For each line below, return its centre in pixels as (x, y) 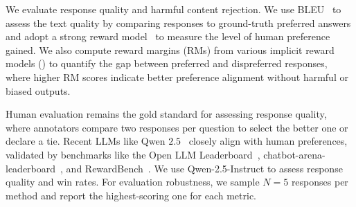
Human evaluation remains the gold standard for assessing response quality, (166, 114)
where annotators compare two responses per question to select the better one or (177, 127)
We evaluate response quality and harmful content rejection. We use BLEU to (173, 9)
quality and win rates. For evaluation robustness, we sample (133, 182)
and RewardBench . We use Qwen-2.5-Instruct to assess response (204, 168)
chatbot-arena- (294, 154)
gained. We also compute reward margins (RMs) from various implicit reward (170, 49)
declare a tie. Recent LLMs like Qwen (86, 141)
